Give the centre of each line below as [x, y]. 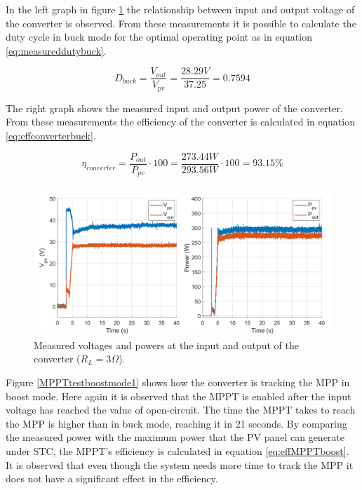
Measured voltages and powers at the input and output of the [166, 345]
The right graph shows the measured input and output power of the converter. [174, 108]
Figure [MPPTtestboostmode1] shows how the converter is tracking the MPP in [178, 382]
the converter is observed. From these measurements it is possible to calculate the [181, 23]
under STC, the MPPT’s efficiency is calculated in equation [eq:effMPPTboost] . [177, 450]
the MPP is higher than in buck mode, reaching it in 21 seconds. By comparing [176, 423]
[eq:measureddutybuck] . [56, 50]
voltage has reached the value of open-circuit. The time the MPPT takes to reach [181, 410]
